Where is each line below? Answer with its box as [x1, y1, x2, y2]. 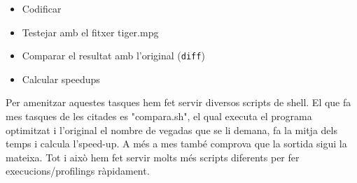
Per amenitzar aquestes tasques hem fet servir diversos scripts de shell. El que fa [6, 95, 351, 110]
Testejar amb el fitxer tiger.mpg [22, 24, 159, 39]
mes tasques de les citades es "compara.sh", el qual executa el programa [6, 109, 312, 124]
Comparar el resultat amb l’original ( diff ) [22, 48, 205, 63]
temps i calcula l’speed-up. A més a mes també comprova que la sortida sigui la [6, 136, 347, 151]
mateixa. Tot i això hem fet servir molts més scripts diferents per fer [6, 149, 300, 164]
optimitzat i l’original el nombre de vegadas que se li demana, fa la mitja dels [6, 122, 337, 137]
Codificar [22, 1, 62, 15]
